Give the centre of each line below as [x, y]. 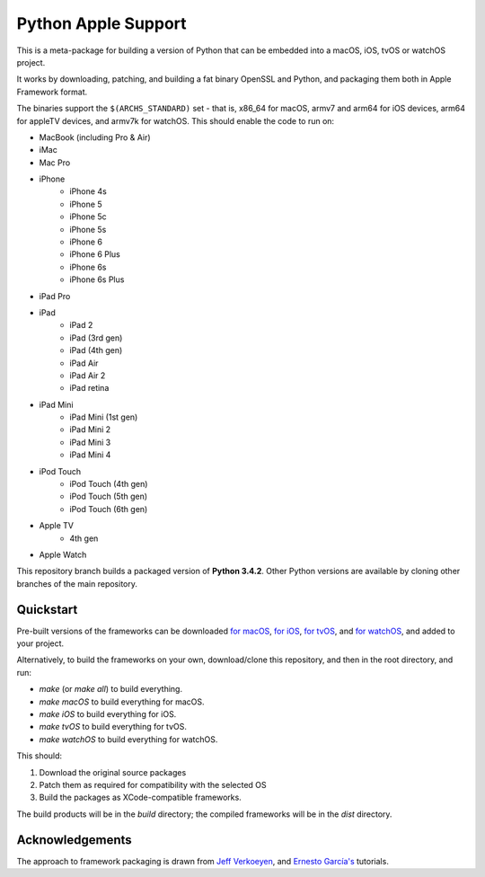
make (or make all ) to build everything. [111, 689]
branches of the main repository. [77, 583]
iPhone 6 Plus [95, 254]
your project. [40, 643]
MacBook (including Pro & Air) [95, 137]
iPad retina [89, 388]
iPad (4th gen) [96, 350]
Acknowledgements [74, 840]
